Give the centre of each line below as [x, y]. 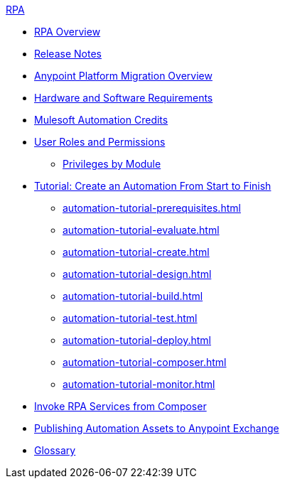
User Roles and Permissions [100, 142]
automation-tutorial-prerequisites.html [152, 208]
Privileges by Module [112, 164]
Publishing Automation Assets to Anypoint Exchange [157, 428]
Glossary [55, 450]
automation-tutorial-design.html [137, 274]
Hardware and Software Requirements [124, 98]
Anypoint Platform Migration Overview [123, 76]
